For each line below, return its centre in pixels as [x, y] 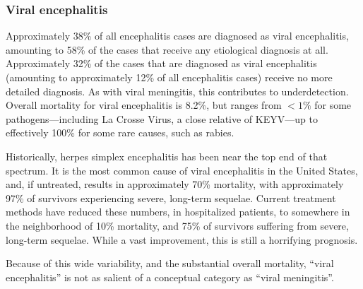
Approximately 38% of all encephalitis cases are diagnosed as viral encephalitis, [177, 36]
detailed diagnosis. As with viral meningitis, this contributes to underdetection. [177, 91]
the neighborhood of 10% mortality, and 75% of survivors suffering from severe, [177, 225]
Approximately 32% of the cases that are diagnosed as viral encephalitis [161, 63]
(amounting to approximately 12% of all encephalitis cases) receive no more [169, 77]
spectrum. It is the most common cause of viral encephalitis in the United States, [182, 170]
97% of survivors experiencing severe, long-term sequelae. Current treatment [171, 197]
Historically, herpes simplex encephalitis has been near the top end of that [167, 156]
